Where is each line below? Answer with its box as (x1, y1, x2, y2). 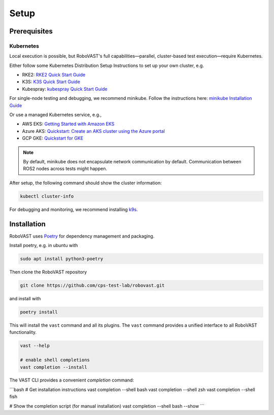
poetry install (20, 309, 58, 315)
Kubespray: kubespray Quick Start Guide (22, 86, 108, 92)
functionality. (9, 329, 37, 335)
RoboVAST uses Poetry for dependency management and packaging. (9, 233, 155, 239)
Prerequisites (9, 27, 53, 36)
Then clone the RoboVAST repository (9, 269, 87, 275)
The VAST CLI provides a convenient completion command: (9, 377, 134, 383)
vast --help (20, 343, 50, 349)
